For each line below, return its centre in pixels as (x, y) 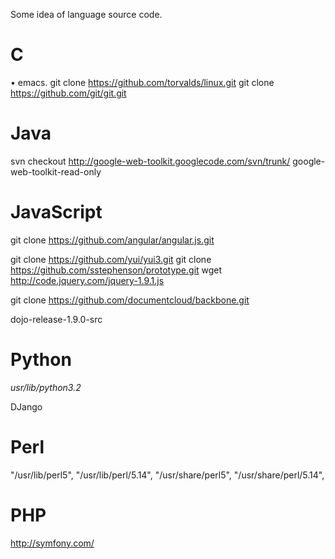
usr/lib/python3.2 (46, 387)
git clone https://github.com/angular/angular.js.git (112, 240)
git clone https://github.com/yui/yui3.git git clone (111, 259)
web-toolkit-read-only (56, 171)
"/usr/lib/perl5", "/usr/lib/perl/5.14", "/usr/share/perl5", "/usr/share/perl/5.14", (167, 475)
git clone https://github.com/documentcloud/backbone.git (130, 300)
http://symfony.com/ (52, 543)
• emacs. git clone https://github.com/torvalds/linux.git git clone (142, 82)
